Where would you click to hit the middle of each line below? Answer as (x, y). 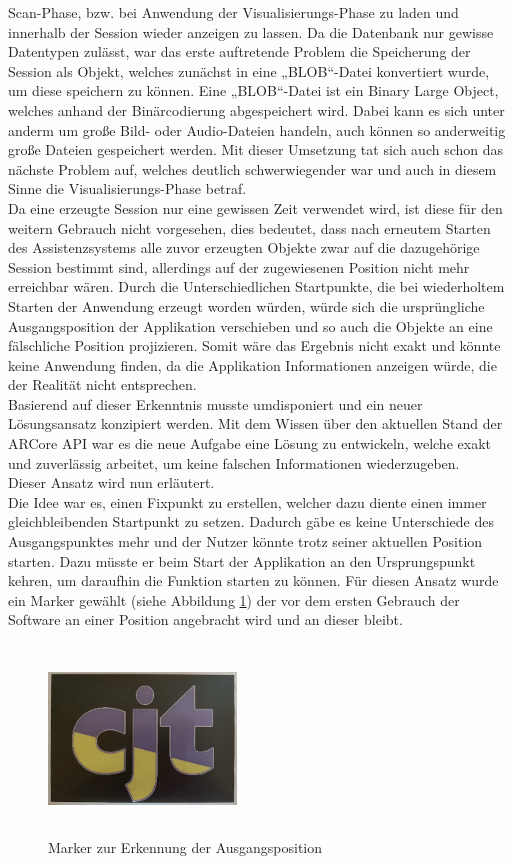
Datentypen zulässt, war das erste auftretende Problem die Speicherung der (239, 51)
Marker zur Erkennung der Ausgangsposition (185, 846)
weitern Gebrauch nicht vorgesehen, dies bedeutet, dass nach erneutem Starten (249, 227)
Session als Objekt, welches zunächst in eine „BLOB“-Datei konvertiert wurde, (249, 70)
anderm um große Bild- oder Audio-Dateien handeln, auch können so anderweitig (257, 129)
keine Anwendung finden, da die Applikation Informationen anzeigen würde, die (252, 364)
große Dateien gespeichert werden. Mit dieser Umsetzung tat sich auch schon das (256, 149)
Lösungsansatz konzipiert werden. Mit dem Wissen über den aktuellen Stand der (255, 423)
